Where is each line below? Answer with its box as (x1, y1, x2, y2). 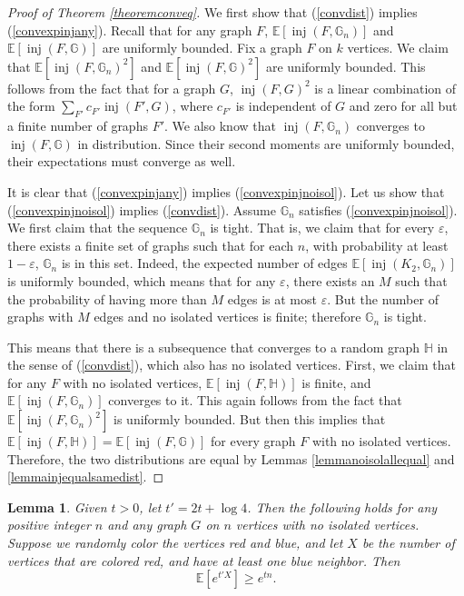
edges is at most (227, 289, 317, 308)
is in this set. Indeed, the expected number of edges (61, 253, 348, 273)
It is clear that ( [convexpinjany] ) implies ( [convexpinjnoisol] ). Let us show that (7, 182, 445, 201)
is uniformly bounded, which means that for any (7, 271, 276, 290)
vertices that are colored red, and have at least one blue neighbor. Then (7, 551, 400, 570)
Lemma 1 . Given (7, 497, 107, 516)
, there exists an (285, 271, 375, 290)
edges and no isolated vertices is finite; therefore (94, 307, 361, 326)
